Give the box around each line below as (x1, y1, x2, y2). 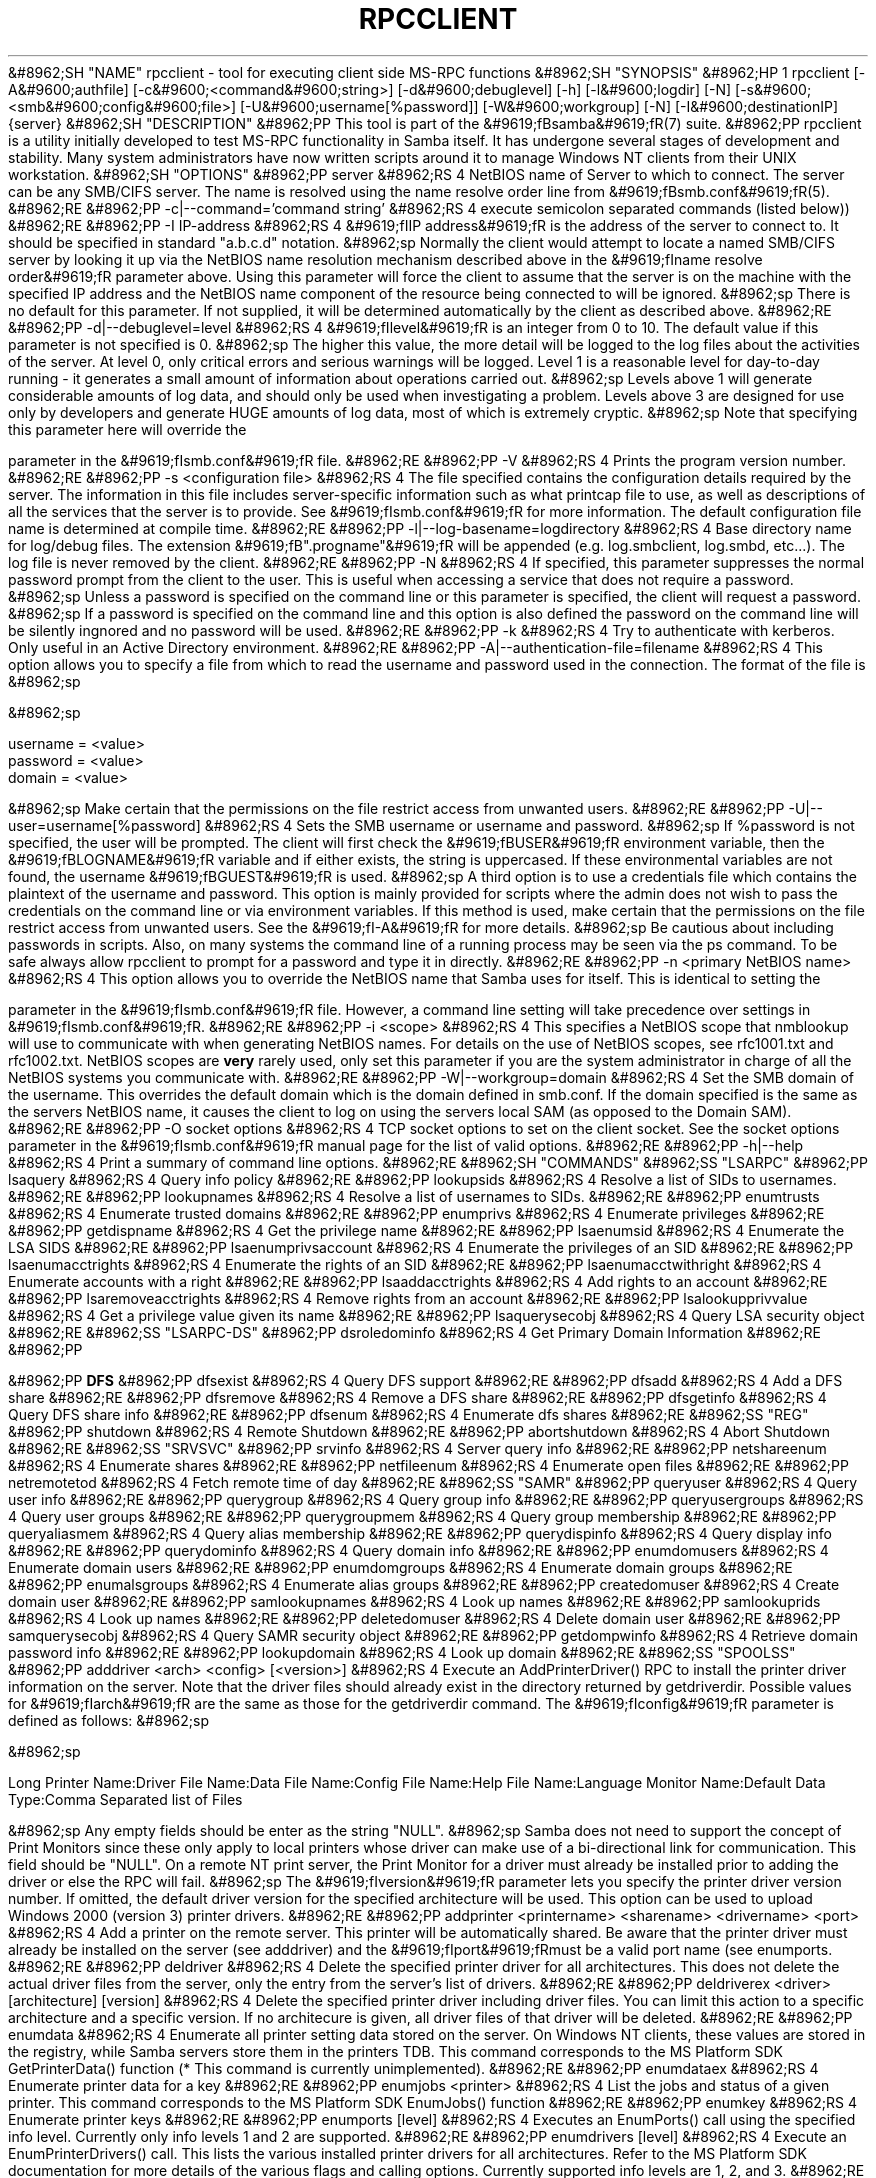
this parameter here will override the (8, 420, 247, 438)
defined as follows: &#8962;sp (8, 1711, 209, 1729)
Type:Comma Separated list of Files (8, 1790, 243, 1808)
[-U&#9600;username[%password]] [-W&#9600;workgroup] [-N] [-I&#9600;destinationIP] (240, 97, 839, 115)
